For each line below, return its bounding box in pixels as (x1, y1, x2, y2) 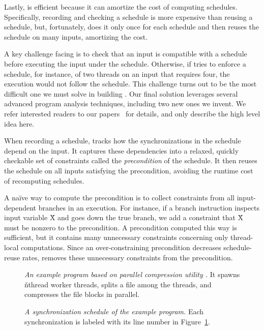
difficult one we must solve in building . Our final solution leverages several (4, 88, 238, 99)
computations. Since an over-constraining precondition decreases (21, 242, 221, 253)
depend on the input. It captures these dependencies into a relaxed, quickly (4, 145, 239, 156)
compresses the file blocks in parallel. (24, 289, 140, 299)
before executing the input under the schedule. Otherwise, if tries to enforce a (4, 58, 246, 69)
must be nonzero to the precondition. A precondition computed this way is (4, 222, 237, 232)
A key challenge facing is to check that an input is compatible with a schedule (4, 48, 247, 59)
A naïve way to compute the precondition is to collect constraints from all (4, 192, 234, 203)
